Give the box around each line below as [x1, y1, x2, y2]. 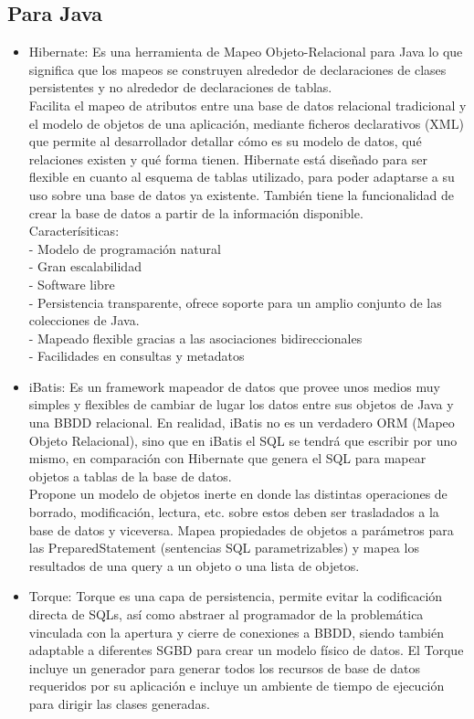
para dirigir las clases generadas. [28, 693, 210, 713]
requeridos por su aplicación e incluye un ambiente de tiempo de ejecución [28, 676, 445, 695]
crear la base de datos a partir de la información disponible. [28, 203, 363, 222]
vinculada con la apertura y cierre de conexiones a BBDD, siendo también [28, 622, 444, 641]
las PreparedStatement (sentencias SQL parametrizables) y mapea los [28, 538, 419, 557]
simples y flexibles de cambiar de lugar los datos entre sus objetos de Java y [28, 395, 454, 414]
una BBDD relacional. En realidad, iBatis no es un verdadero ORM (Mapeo [28, 413, 455, 432]
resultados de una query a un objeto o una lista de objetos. [28, 555, 360, 575]
